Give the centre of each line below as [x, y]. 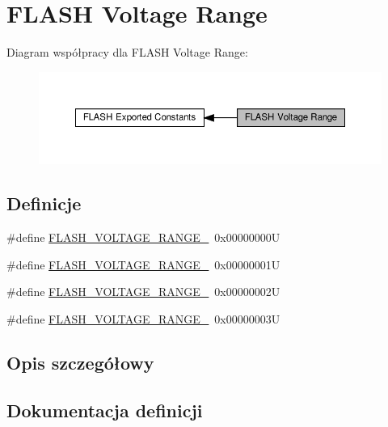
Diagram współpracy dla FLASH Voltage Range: [127, 52]
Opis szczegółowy [80, 362]
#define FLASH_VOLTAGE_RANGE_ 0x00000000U [143, 237]
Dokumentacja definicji [105, 410]
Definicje [44, 203]
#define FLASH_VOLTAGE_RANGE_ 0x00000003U [143, 318]
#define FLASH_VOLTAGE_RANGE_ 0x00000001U [143, 264]
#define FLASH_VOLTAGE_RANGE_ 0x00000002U [143, 292]
